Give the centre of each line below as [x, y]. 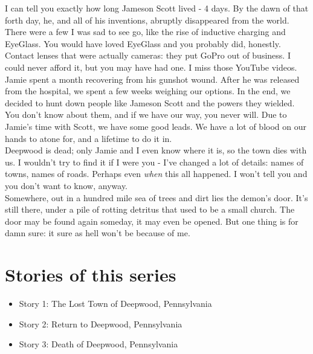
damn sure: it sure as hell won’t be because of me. [98, 233]
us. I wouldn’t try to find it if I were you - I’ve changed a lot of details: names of [154, 162]
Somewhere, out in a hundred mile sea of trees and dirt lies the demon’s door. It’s [156, 197]
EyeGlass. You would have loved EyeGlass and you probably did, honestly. [143, 43]
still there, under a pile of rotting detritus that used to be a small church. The [150, 209]
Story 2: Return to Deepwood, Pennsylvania [101, 323]
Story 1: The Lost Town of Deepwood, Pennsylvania [115, 303]
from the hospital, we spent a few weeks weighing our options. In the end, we [148, 91]
